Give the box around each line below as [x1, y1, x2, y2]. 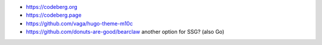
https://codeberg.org [26, 4, 78, 10]
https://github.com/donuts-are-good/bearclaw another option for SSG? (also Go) [26, 28, 225, 36]
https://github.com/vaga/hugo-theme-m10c [26, 20, 134, 27]
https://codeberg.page [26, 12, 82, 19]
